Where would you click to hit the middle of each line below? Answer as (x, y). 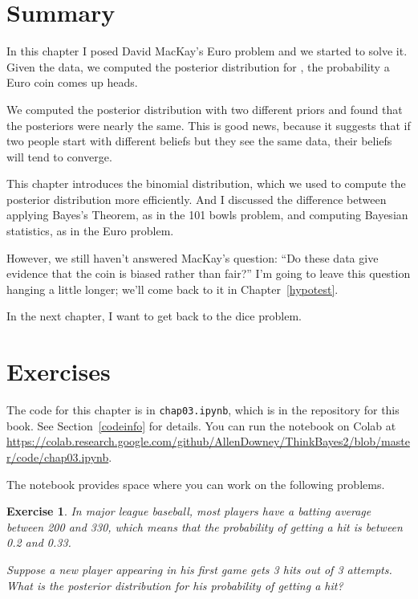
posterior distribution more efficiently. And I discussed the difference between (197, 199)
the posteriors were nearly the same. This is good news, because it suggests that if (209, 125)
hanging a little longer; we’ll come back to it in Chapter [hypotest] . (172, 289)
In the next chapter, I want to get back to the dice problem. (154, 316)
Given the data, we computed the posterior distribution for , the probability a (198, 66)
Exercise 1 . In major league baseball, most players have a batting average (189, 511)
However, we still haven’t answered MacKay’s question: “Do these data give (193, 257)
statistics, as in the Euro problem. (90, 231)
